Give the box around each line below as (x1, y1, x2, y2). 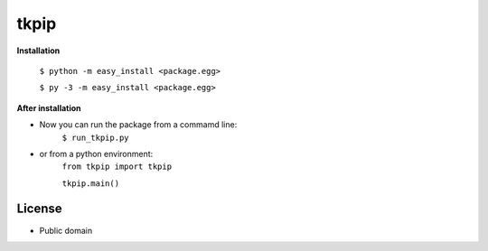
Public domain (39, 225, 93, 236)
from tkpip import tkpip (61, 162, 172, 172)
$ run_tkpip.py (61, 132, 130, 143)
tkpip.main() (61, 178, 120, 189)
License (16, 201, 62, 217)
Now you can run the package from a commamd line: (39, 119, 238, 130)
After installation (16, 102, 81, 113)
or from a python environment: (39, 148, 154, 159)
